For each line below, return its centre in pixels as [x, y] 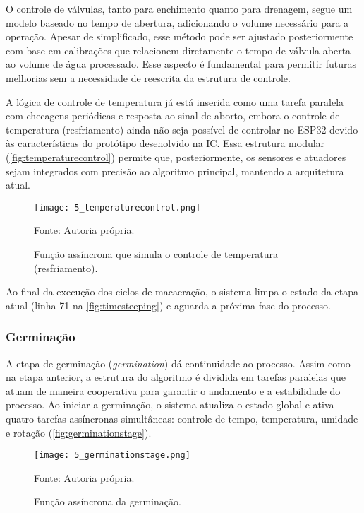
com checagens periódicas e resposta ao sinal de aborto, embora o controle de [173, 116]
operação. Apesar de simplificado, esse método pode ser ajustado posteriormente [180, 36]
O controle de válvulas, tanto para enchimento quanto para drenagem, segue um [179, 8]
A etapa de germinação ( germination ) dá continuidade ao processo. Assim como [178, 363]
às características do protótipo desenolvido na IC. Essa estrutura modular [165, 143]
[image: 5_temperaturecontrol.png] [117, 207]
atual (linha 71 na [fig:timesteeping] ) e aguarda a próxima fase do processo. [168, 305]
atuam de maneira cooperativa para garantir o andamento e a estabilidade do [173, 390]
